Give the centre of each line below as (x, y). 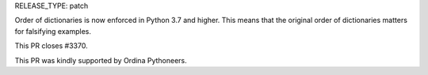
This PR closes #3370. (51, 46)
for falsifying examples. (53, 31)
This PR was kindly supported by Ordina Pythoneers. (101, 60)
